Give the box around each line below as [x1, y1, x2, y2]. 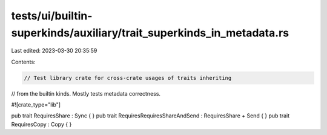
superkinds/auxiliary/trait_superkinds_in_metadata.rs [11, 26, 289, 39]
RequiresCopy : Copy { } [11, 120, 72, 128]
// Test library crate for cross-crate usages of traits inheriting [24, 74, 232, 81]
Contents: [11, 58, 36, 65]
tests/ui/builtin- [11, 9, 93, 22]
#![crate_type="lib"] [11, 101, 61, 108]
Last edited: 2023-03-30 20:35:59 [11, 47, 97, 54]
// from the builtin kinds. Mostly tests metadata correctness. [11, 90, 160, 97]
